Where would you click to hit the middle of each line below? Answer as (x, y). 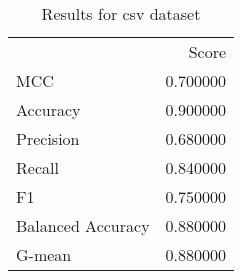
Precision (48, 138)
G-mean (44, 254)
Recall (37, 167)
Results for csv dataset (121, 13)
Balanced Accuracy (83, 225)
